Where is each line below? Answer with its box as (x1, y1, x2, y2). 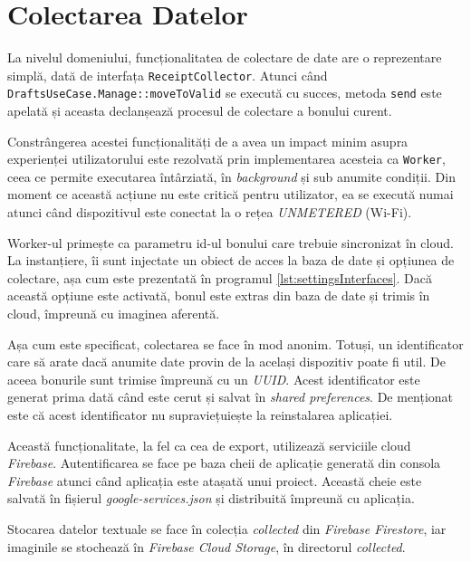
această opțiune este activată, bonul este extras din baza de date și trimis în (7, 286, 430, 305)
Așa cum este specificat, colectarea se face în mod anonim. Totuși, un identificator (7, 334, 464, 353)
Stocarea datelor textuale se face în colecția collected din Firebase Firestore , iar (7, 519, 447, 538)
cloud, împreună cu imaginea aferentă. (7, 304, 220, 323)
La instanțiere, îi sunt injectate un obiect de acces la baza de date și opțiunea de (7, 251, 455, 270)
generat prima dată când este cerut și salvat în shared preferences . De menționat (7, 387, 454, 406)
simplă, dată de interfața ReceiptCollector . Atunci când (7, 65, 328, 84)
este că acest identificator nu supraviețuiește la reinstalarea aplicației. (7, 405, 393, 424)
